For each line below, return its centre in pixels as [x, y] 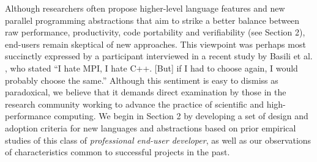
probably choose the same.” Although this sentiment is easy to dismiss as [142, 80]
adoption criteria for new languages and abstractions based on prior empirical [151, 127]
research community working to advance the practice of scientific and [134, 104]
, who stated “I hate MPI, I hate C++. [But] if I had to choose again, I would [151, 68]
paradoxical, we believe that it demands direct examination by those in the [146, 92]
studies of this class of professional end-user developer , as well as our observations [158, 140]
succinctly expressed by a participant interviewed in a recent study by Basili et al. [159, 56]
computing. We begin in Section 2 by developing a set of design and [181, 116]
